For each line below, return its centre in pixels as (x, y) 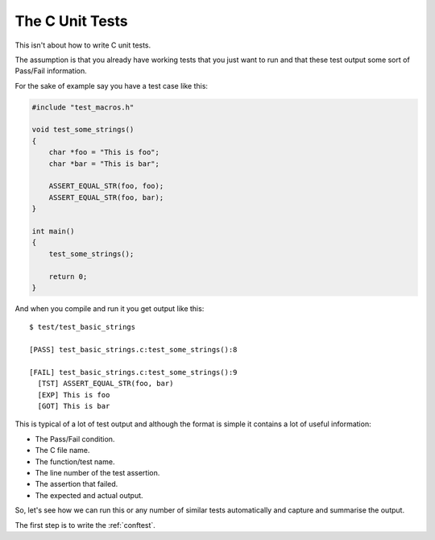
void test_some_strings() (83, 130)
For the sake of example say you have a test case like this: (112, 85)
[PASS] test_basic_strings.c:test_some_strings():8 (133, 350)
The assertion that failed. (77, 484)
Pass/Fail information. (51, 71)
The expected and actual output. (89, 495)
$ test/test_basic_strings (83, 327)
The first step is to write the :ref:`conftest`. (85, 525)
